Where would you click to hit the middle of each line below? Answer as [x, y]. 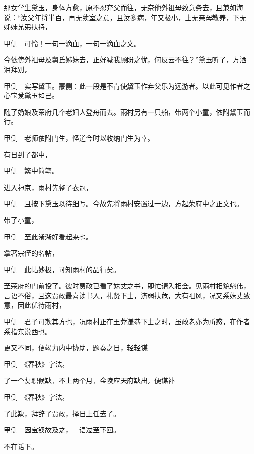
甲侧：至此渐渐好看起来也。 [48, 236]
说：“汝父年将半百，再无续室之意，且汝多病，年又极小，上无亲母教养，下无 [125, 17]
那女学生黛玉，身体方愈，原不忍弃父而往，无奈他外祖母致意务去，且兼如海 [124, 7]
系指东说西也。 [28, 331]
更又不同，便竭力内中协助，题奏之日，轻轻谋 [76, 347]
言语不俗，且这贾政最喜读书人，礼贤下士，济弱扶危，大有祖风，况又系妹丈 [124, 295]
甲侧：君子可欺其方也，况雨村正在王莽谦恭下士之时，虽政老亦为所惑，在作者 [127, 322]
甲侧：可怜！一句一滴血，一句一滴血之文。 [72, 43]
